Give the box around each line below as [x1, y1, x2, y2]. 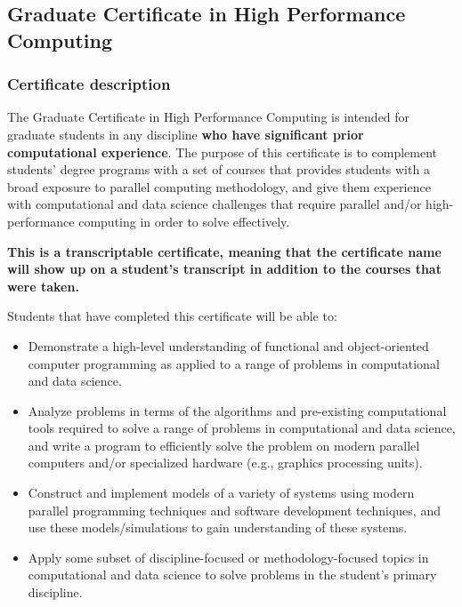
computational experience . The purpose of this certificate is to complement [7, 142, 438, 161]
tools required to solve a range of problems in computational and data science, [28, 419, 456, 437]
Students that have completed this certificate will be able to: [7, 307, 337, 325]
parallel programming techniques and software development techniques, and [28, 500, 441, 519]
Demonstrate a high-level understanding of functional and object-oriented [28, 336, 429, 355]
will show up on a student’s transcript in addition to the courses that [7, 260, 442, 278]
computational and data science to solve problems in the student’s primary [28, 565, 437, 584]
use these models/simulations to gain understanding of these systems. [28, 518, 408, 537]
